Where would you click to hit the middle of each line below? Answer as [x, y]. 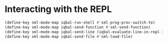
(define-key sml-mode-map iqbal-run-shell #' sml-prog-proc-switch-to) [80, 22]
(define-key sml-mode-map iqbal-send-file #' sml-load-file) [69, 36]
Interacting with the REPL [58, 9]
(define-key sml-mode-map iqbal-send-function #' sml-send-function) [78, 27]
